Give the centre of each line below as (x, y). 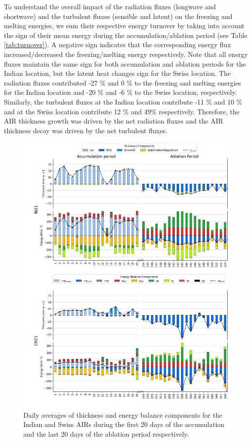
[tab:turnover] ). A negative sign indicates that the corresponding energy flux (118, 44)
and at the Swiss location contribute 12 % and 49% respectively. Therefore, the (122, 111)
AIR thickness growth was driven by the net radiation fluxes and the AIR (114, 121)
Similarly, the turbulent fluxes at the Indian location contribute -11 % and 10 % (123, 101)
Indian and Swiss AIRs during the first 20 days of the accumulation (124, 424)
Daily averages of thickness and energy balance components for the (123, 415)
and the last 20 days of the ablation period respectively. (106, 433)
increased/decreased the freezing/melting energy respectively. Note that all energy (126, 54)
